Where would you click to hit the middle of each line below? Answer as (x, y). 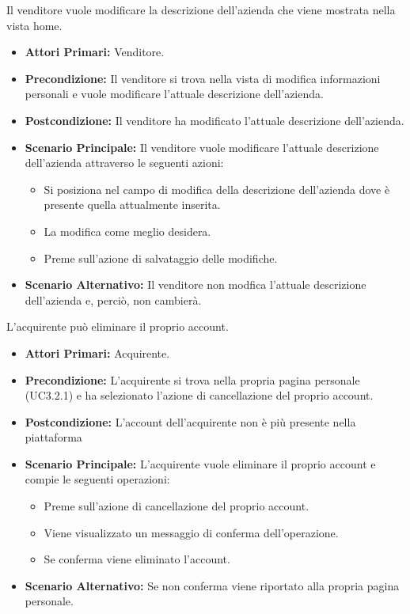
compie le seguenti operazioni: (97, 479)
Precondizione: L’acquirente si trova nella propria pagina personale (192, 379)
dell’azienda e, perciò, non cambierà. (113, 299)
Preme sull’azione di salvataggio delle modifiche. (161, 258)
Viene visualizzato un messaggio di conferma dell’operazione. (191, 532)
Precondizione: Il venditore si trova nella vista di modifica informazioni (203, 78)
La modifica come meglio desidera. (127, 231)
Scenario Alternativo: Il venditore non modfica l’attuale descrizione (196, 284)
